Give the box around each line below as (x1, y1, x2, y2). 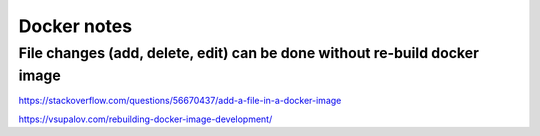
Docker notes (18, 15, 133, 37)
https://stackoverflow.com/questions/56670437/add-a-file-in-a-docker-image (18, 95, 342, 107)
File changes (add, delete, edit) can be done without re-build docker (18, 44, 480, 62)
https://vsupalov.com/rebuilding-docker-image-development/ (18, 113, 273, 125)
